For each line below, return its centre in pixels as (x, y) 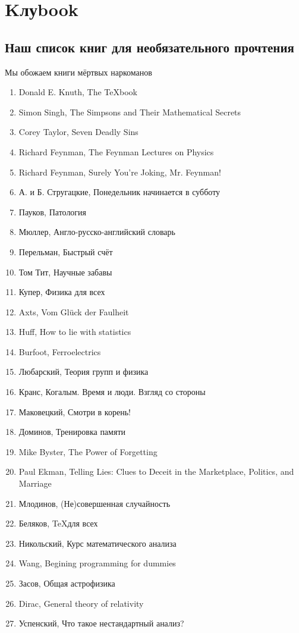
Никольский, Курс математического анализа (97, 543)
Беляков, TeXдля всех (58, 523)
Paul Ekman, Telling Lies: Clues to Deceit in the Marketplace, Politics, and (156, 471)
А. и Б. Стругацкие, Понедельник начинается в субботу (119, 192)
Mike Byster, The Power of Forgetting (88, 451)
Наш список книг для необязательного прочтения (149, 47)
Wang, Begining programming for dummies (97, 563)
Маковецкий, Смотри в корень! (75, 411)
